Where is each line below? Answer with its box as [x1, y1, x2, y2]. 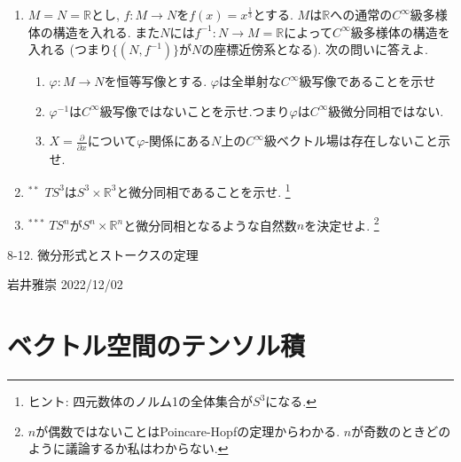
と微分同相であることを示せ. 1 [116, 180, 291, 200]
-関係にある [145, 131, 212, 150]
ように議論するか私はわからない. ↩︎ [27, 439, 229, 458]
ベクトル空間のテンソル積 [7, 327, 306, 364]
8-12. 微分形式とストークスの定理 [7, 245, 199, 263]
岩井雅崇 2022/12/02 [7, 275, 123, 294]
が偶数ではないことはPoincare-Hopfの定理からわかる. [35, 421, 340, 440]
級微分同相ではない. [328, 101, 444, 120]
